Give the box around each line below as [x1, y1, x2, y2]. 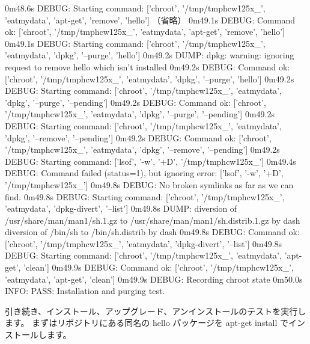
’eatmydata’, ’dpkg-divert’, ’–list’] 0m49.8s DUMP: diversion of [5, 202, 237, 215]
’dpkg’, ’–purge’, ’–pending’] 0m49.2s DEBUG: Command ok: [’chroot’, [5, 96, 266, 108]
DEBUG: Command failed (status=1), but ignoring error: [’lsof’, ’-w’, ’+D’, [5, 167, 284, 179]
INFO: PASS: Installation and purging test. [5, 284, 165, 297]
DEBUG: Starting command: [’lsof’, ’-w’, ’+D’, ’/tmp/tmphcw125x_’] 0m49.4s [5, 155, 296, 167]
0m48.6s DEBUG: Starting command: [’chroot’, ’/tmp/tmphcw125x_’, [5, 2, 266, 14]
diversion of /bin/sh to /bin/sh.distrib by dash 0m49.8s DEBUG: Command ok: [5, 226, 300, 238]
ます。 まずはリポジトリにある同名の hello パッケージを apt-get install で [5, 316, 289, 329]
